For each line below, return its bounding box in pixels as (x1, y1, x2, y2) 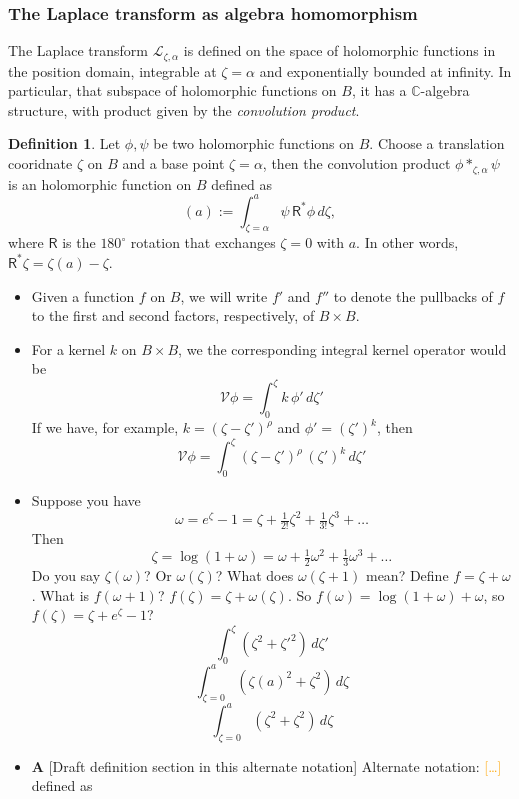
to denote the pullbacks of (333, 285, 493, 306)
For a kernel (31, 338, 106, 359)
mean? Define (365, 565, 449, 585)
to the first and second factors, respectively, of (31, 305, 315, 326)
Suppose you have (31, 490, 141, 511)
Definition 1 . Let (8, 133, 121, 154)
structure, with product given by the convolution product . (8, 99, 360, 120)
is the (62, 232, 96, 253)
